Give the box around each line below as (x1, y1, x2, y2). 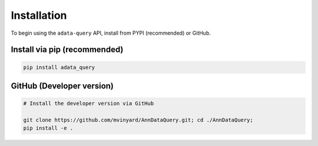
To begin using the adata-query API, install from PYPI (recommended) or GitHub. (11, 29, 211, 36)
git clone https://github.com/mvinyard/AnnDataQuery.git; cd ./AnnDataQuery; (23, 117, 253, 123)
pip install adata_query (23, 64, 95, 71)
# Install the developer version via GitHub (23, 100, 154, 107)
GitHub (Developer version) (11, 81, 114, 91)
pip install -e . (23, 125, 74, 132)
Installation (11, 9, 67, 22)
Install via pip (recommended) (11, 45, 124, 55)
